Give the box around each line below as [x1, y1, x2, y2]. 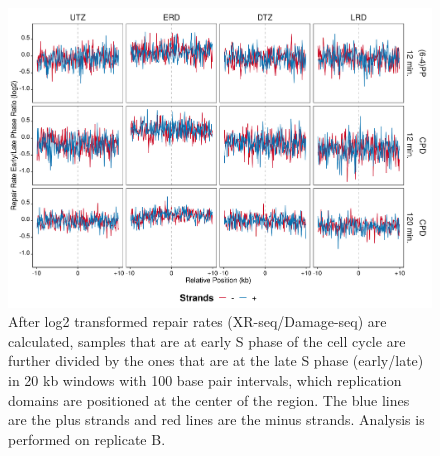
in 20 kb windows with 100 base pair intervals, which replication [8, 370, 402, 391]
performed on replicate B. [8, 428, 166, 449]
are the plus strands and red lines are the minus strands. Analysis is [8, 409, 425, 430]
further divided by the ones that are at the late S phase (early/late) [8, 350, 424, 371]
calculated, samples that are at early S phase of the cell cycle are [8, 330, 406, 351]
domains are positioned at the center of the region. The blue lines [8, 389, 410, 410]
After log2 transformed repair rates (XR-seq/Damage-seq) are [8, 311, 387, 332]
